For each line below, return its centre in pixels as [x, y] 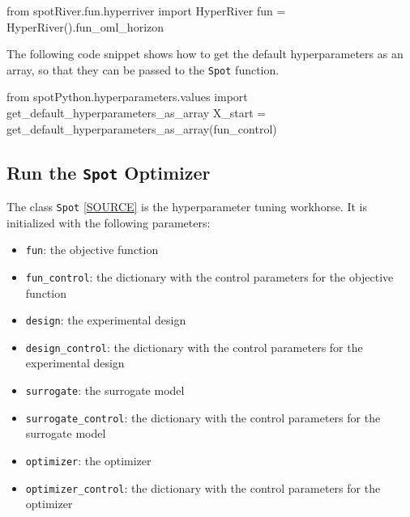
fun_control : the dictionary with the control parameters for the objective [209, 276]
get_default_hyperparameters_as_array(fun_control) [142, 128]
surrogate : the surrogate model [105, 390]
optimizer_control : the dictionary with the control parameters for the [203, 487]
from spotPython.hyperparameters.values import [127, 97]
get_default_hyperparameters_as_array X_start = [137, 113]
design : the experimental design [106, 320]
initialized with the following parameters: [109, 222]
